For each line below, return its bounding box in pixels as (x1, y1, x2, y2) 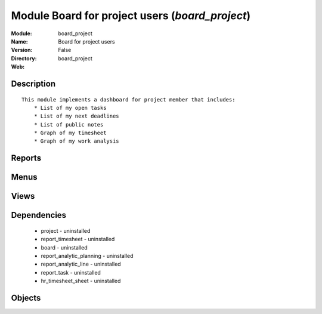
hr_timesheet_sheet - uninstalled (41, 278, 121, 285)
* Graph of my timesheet (33, 130, 107, 137)
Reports (11, 153, 42, 164)
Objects (11, 293, 41, 303)
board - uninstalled (41, 244, 88, 251)
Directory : (11, 54, 37, 62)
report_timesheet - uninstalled (41, 236, 115, 243)
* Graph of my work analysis (33, 138, 119, 144)
